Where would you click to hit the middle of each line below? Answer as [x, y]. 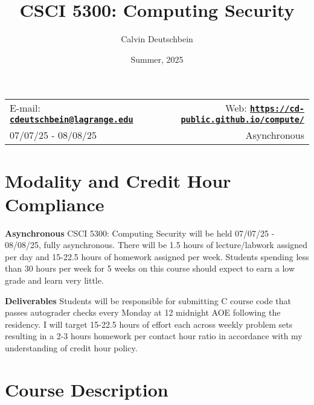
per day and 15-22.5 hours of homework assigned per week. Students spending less [157, 256]
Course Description [87, 389]
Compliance [55, 204]
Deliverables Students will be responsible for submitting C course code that [148, 300]
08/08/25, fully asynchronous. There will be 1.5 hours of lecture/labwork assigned [156, 245]
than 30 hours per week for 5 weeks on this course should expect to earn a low [150, 268]
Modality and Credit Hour [118, 180]
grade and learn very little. [54, 280]
